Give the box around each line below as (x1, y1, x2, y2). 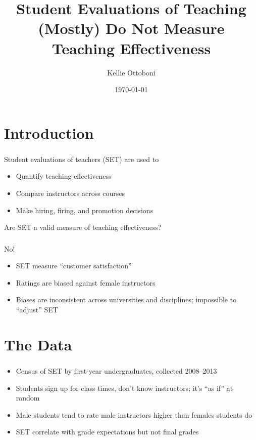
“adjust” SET (16, 304, 58, 315)
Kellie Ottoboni (107, 67, 156, 77)
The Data (4, 334, 72, 354)
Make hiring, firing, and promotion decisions (16, 205, 153, 215)
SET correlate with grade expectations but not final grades (16, 426, 199, 437)
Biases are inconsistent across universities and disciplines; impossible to (16, 294, 237, 305)
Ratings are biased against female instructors (16, 277, 156, 288)
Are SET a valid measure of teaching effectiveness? (4, 222, 162, 232)
